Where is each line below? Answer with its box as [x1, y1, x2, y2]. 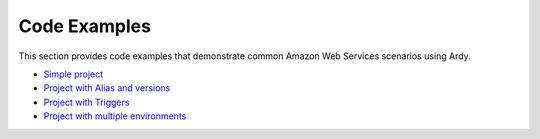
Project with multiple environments [43, 110, 187, 122]
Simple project [43, 68, 104, 80]
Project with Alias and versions [43, 82, 171, 94]
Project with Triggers [43, 96, 130, 108]
